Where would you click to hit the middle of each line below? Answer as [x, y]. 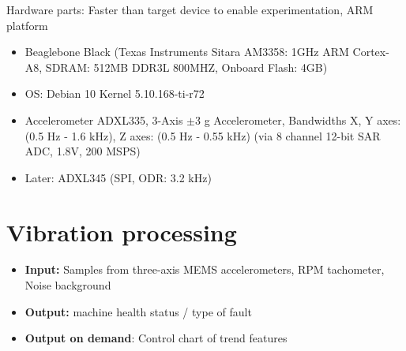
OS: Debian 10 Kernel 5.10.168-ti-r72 [115, 93]
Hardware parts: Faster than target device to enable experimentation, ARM [190, 9]
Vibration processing [122, 232]
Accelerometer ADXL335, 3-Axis [104, 119]
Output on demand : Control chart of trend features [156, 338]
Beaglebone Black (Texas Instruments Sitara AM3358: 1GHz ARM [187, 52]
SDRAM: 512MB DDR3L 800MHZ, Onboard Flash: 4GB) [186, 67]
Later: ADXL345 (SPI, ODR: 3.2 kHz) [118, 177]
